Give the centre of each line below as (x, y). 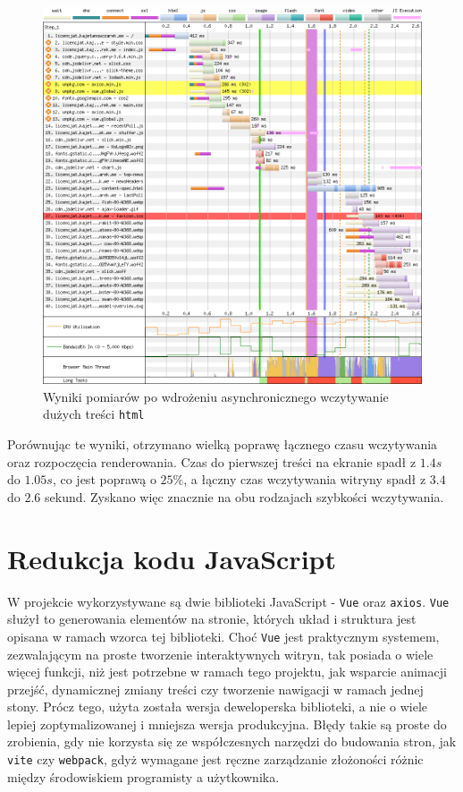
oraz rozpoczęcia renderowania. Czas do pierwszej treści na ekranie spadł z (212, 461)
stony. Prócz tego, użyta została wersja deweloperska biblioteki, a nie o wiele (218, 707)
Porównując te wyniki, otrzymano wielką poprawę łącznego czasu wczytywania (223, 444)
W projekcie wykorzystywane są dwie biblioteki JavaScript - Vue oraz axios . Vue (228, 601)
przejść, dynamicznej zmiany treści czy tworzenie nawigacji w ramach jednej (215, 689)
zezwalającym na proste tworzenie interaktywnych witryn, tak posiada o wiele (220, 654)
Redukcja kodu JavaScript (172, 558)
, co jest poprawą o (104, 479)
